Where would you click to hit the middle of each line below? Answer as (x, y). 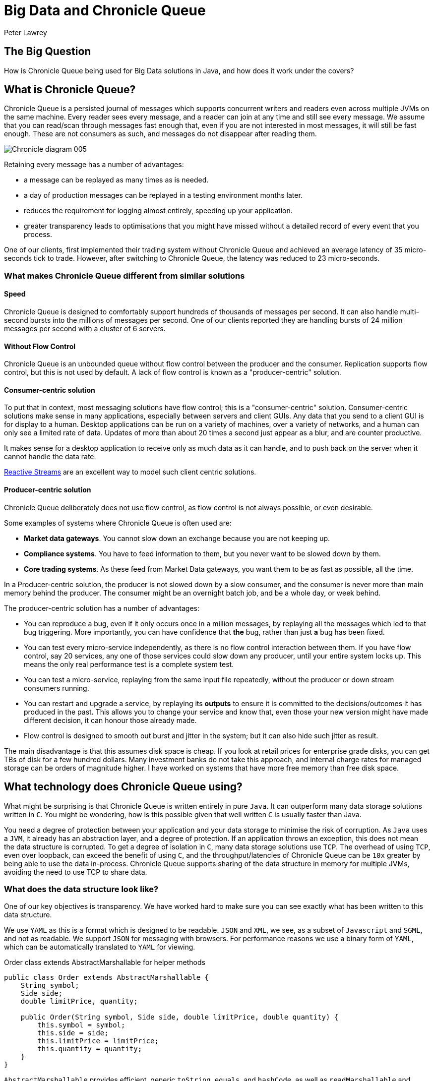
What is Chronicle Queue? (70, 90)
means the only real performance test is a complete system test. (129, 664)
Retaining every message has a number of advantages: (94, 165)
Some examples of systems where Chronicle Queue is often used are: (118, 523)
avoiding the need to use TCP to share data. (76, 872)
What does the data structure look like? (81, 889)
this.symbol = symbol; (81, 1025)
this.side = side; (73, 1033)
